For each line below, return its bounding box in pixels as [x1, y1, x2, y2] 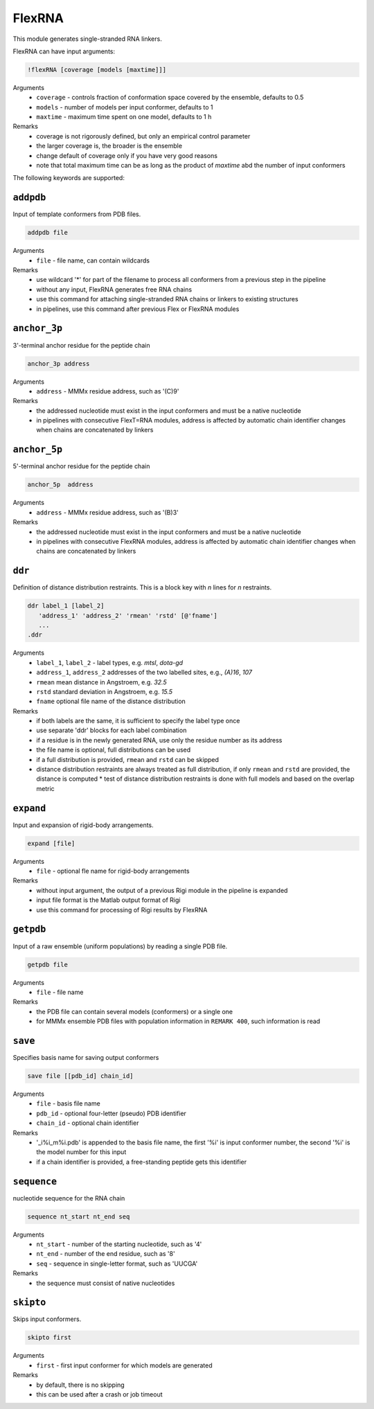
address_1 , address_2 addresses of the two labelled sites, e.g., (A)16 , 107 [36, 668, 253, 677]
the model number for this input [36, 1148, 127, 1156]
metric [36, 784, 55, 792]
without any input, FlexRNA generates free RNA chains [36, 285, 193, 294]
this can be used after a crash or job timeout [36, 1390, 163, 1399]
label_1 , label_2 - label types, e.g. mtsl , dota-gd [36, 658, 184, 666]
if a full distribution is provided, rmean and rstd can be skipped [36, 755, 220, 763]
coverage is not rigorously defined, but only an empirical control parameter [36, 132, 251, 140]
